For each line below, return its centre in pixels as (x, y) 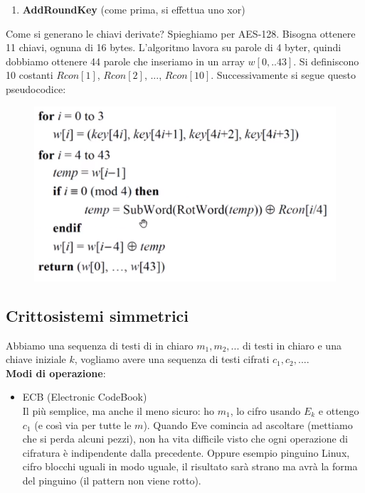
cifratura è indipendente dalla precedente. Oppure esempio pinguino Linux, (186, 452)
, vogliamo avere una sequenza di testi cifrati (172, 359)
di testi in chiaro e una (292, 345)
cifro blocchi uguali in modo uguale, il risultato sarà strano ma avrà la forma (190, 466)
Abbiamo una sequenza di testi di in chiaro (100, 345)
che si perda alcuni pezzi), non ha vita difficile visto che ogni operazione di (185, 439)
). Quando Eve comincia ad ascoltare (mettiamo (248, 424)
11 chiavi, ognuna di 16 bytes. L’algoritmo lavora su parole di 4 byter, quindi (174, 47)
